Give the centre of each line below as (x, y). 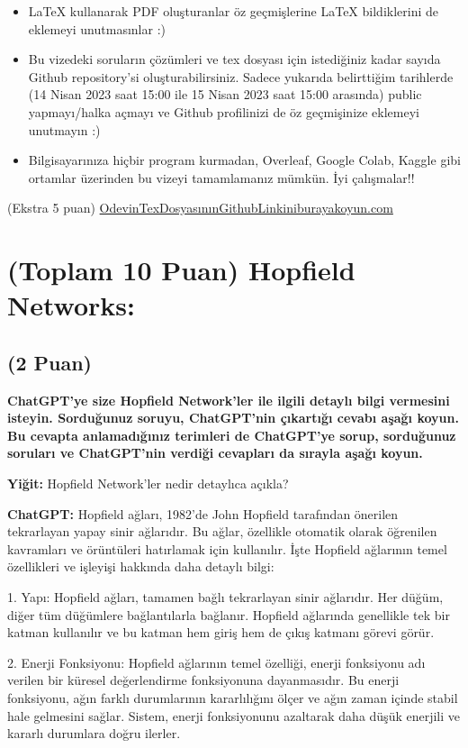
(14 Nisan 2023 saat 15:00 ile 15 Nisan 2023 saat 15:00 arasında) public (225, 94)
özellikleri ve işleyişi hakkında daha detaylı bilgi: (141, 566)
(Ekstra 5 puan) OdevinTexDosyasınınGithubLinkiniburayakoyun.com (200, 208)
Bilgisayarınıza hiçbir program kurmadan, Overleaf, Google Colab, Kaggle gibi (244, 160)
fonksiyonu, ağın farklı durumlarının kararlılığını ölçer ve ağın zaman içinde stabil (233, 698)
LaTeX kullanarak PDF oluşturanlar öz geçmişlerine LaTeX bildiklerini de (233, 11)
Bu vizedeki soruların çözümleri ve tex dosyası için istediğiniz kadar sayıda (234, 59)
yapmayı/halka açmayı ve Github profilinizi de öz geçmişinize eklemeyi (224, 111)
